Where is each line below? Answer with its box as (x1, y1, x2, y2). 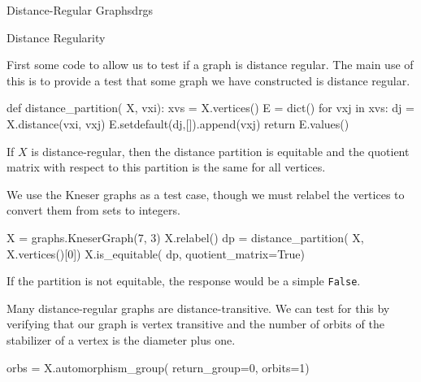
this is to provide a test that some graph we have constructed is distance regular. (7, 72, 410, 89)
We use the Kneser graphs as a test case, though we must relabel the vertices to (7, 185, 405, 202)
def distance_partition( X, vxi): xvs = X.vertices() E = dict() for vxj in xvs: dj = (7, 99, 414, 116)
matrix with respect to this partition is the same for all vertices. (7, 158, 326, 176)
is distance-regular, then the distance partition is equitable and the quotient (31, 142, 410, 159)
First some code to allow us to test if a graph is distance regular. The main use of (7, 56, 414, 73)
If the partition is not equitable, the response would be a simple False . (7, 272, 361, 289)
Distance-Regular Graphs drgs (7, 2, 154, 18)
